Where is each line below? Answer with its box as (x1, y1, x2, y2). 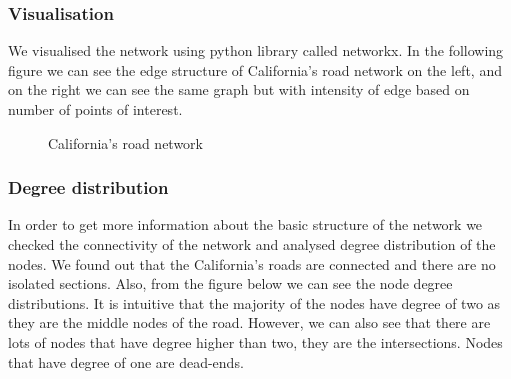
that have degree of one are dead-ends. (8, 351, 244, 372)
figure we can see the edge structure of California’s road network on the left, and (8, 59, 502, 80)
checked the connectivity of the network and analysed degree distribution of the (8, 234, 496, 254)
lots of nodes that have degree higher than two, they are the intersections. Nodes (8, 331, 503, 352)
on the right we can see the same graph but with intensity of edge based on (8, 79, 470, 100)
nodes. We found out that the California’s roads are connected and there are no (8, 253, 496, 274)
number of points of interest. (8, 99, 183, 119)
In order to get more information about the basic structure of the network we (8, 214, 483, 235)
